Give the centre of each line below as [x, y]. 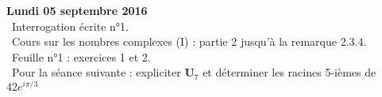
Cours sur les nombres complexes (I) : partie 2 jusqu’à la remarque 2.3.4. [189, 41]
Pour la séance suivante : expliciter [96, 72]
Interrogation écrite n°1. [70, 26]
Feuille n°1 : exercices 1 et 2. [81, 56]
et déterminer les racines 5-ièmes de [289, 72]
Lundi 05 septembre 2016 [77, 10]
